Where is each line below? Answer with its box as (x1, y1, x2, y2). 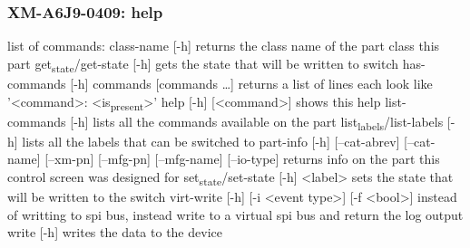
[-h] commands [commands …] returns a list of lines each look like (70, 73, 433, 92)
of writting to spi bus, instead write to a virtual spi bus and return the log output (7, 205, 464, 224)
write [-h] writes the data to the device (7, 223, 222, 242)
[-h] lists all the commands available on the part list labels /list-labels (70, 111, 444, 133)
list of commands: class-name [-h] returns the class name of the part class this (7, 36, 440, 55)
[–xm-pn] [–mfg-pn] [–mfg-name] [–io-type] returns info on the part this (44, 149, 440, 168)
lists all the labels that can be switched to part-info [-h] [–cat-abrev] (22, 131, 400, 150)
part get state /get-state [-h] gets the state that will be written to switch (7, 53, 399, 75)
